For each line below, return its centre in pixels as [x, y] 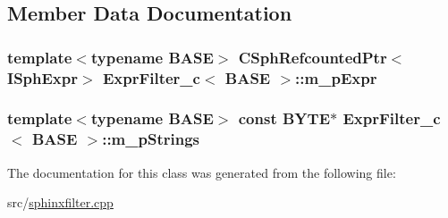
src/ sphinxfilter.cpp [60, 202]
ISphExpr [42, 77]
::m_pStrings [151, 139]
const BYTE [284, 118]
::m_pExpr [336, 77]
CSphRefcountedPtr [313, 57]
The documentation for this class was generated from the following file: [202, 172]
